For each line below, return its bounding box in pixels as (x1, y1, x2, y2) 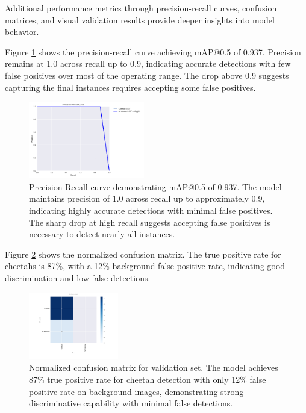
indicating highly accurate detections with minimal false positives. (29, 204, 273, 216)
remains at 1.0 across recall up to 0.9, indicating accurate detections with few (5, 57, 291, 70)
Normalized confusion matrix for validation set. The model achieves (29, 361, 278, 374)
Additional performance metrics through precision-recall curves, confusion (5, 2, 277, 14)
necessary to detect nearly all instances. (29, 228, 175, 240)
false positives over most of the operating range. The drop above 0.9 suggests (5, 69, 289, 81)
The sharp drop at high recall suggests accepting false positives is (29, 216, 270, 228)
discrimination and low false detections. (5, 271, 151, 284)
